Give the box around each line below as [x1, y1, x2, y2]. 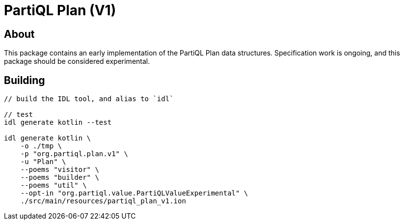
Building [4, 74, 45, 86]
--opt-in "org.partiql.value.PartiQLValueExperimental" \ [20, 189, 248, 197]
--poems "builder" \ [20, 173, 99, 182]
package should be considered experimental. [4, 57, 150, 66]
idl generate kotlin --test [4, 118, 112, 127]
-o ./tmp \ [20, 142, 62, 150]
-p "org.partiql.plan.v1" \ [20, 150, 128, 158]
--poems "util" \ [20, 181, 87, 190]
